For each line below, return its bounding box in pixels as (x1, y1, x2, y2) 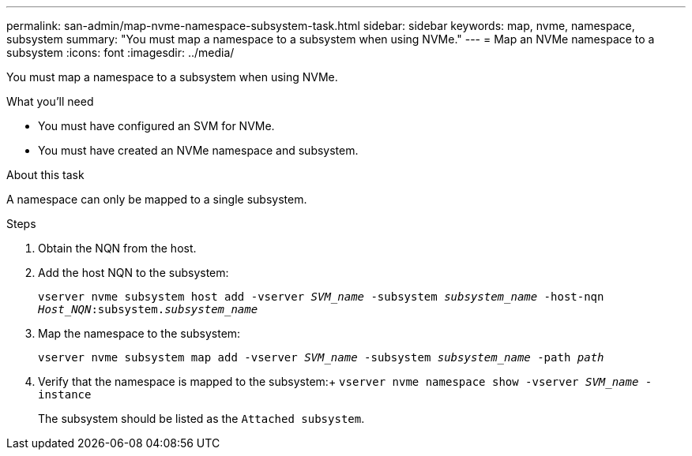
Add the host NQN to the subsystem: (38, 266, 229, 279)
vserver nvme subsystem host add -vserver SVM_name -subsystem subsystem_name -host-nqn (38, 290, 604, 303)
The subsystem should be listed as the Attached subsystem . (38, 412, 365, 425)
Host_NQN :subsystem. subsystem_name (38, 303, 258, 316)
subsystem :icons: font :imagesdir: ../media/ (6, 46, 235, 59)
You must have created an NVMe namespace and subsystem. (38, 144, 359, 157)
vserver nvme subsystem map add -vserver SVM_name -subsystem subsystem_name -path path (38, 351, 604, 364)
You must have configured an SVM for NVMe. (38, 119, 275, 133)
